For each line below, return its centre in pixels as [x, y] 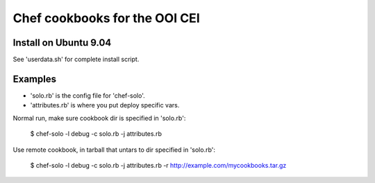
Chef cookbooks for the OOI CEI [107, 18]
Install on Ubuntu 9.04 [62, 43]
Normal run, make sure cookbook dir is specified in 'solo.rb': [99, 118]
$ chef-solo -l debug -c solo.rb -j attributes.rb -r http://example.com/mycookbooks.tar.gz [158, 165]
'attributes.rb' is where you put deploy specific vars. [105, 105]
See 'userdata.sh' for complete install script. [76, 60]
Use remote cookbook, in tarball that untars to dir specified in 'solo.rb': [114, 150]
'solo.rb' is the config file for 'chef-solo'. [87, 95]
